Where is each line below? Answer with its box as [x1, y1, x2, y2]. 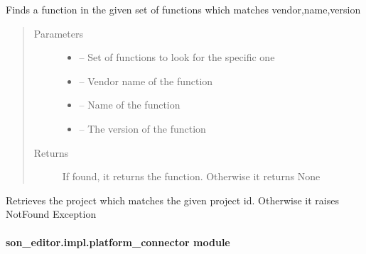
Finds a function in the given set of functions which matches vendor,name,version [6, 2, 361, 16]
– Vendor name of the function [79, 73, 213, 88]
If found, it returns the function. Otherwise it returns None [62, 169, 321, 184]
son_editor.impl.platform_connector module [6, 234, 230, 249]
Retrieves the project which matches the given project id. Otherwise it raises [6, 192, 339, 207]
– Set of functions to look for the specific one [79, 50, 275, 65]
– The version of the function [79, 121, 206, 136]
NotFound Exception [6, 206, 97, 221]
